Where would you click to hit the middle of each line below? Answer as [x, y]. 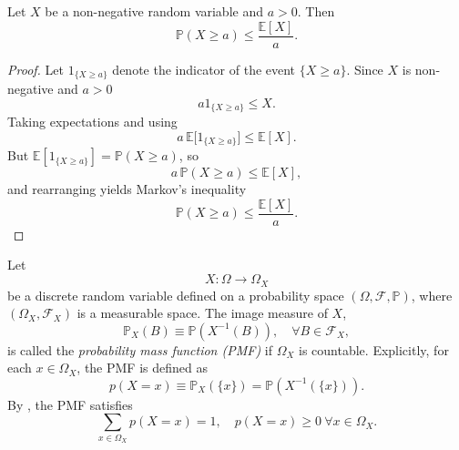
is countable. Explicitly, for [374, 349]
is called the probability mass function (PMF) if [140, 349]
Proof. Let [36, 69]
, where [432, 295]
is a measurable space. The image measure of [202, 313]
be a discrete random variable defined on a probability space [176, 295]
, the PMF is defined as [142, 368]
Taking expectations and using [92, 122]
